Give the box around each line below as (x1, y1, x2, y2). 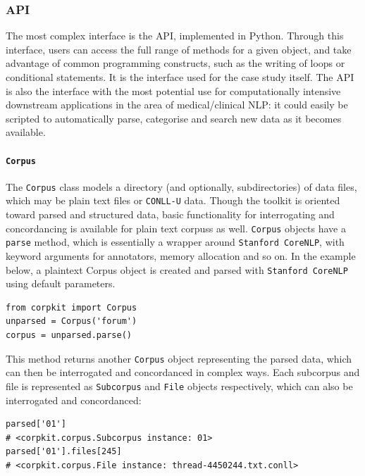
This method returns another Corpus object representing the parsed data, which (6, 351, 352, 365)
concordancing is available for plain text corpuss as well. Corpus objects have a (6, 220, 346, 235)
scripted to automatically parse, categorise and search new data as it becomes (6, 111, 342, 125)
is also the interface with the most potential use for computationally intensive (6, 83, 341, 98)
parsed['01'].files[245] (6, 446, 122, 457)
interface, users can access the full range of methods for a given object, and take (6, 42, 352, 56)
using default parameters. (6, 276, 116, 291)
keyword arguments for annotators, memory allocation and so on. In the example (6, 249, 356, 263)
